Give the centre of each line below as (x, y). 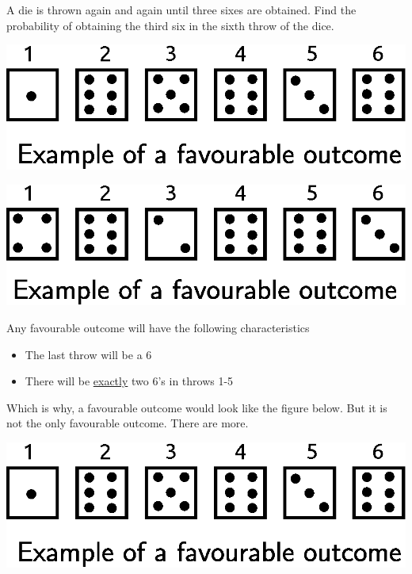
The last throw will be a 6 (88, 354)
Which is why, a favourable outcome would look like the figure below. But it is (197, 407)
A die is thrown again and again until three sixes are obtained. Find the (181, 10)
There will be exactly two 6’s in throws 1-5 (129, 381)
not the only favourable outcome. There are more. (128, 423)
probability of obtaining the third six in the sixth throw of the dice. (170, 25)
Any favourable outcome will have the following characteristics (158, 328)
